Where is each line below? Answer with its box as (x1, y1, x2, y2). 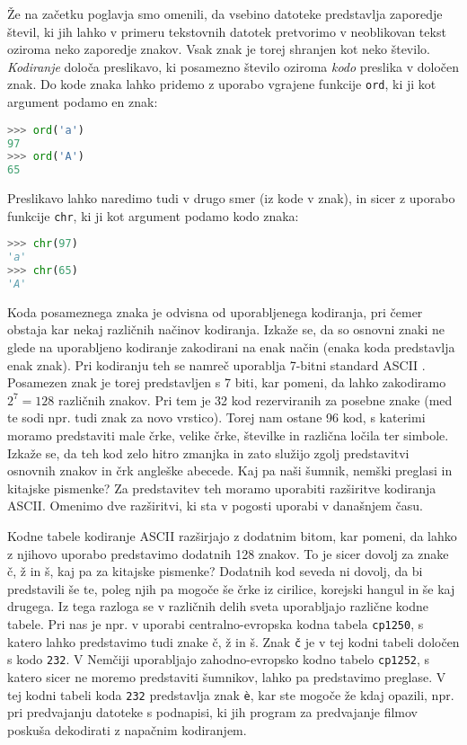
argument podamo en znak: (7, 93, 158, 111)
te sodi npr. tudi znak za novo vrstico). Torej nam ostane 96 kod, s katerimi (7, 408, 426, 427)
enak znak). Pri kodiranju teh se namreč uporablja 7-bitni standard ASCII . (7, 355, 426, 374)
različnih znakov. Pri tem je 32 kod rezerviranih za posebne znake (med (58, 390, 453, 409)
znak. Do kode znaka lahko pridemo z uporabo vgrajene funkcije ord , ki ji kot (7, 75, 436, 93)
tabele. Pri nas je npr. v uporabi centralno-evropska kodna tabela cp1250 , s (7, 614, 424, 633)
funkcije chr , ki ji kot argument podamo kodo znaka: (7, 206, 299, 225)
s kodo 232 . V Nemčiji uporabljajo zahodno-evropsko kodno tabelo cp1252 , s (7, 650, 430, 669)
